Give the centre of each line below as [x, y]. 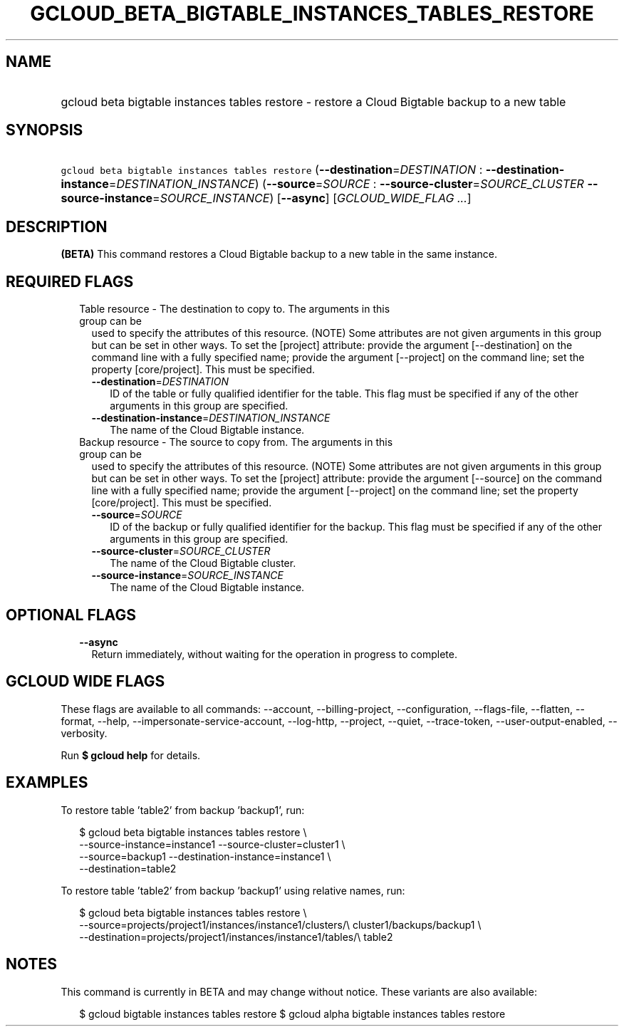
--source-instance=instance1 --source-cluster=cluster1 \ [212, 844]
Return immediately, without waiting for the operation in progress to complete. [274, 654]
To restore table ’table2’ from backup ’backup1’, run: [183, 810]
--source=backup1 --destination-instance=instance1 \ [205, 856]
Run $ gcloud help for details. [131, 755]
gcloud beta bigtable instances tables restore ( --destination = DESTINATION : [272, 170]
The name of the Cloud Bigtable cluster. [203, 563]
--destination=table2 [128, 868]
